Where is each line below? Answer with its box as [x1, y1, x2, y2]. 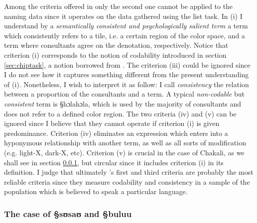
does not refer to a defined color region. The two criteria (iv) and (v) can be [4, 108, 237, 118]
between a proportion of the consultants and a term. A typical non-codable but [4, 89, 245, 99]
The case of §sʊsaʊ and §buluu [4, 207, 132, 220]
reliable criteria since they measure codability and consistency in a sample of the [4, 176, 250, 187]
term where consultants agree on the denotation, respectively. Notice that [4, 40, 229, 50]
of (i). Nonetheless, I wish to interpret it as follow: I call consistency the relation [4, 79, 249, 89]
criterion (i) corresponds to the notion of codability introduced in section [4, 49, 227, 60]
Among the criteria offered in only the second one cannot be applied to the [4, 1, 233, 11]
